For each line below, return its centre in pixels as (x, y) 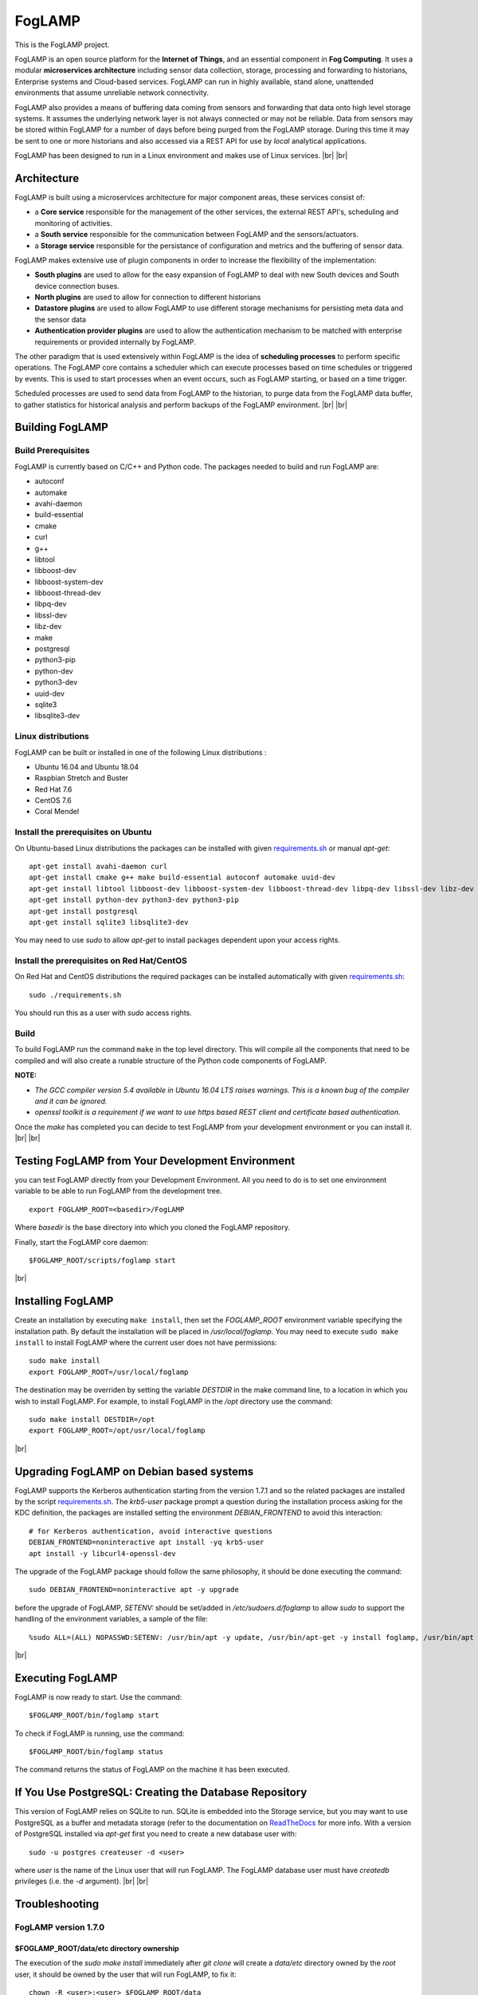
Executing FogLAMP (66, 1678)
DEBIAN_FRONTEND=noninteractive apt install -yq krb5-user (147, 1543)
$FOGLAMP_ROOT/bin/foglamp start (94, 1715)
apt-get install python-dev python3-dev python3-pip (134, 900)
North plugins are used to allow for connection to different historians (148, 297)
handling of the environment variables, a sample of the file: (112, 1619)
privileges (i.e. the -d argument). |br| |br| (82, 1881)
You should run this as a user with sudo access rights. (104, 1013)
